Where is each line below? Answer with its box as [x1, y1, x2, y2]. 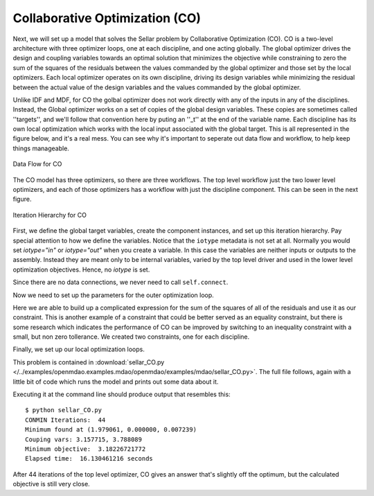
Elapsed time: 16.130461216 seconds [25, 454, 154, 463]
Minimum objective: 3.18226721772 [25, 445, 146, 453]
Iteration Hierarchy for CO [12, 211, 87, 219]
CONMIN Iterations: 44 [25, 416, 106, 424]
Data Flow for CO [12, 160, 62, 168]
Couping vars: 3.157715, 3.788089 [25, 435, 142, 443]
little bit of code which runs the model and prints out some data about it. [12, 378, 219, 386]
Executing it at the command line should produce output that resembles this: [12, 390, 231, 398]
